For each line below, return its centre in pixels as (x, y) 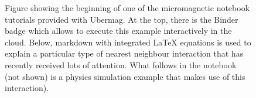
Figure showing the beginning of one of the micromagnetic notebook (127, 8)
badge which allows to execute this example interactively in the (118, 31)
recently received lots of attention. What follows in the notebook (121, 64)
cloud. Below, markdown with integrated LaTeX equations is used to (128, 42)
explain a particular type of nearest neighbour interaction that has (124, 53)
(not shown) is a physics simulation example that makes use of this (125, 76)
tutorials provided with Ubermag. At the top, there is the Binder (122, 19)
